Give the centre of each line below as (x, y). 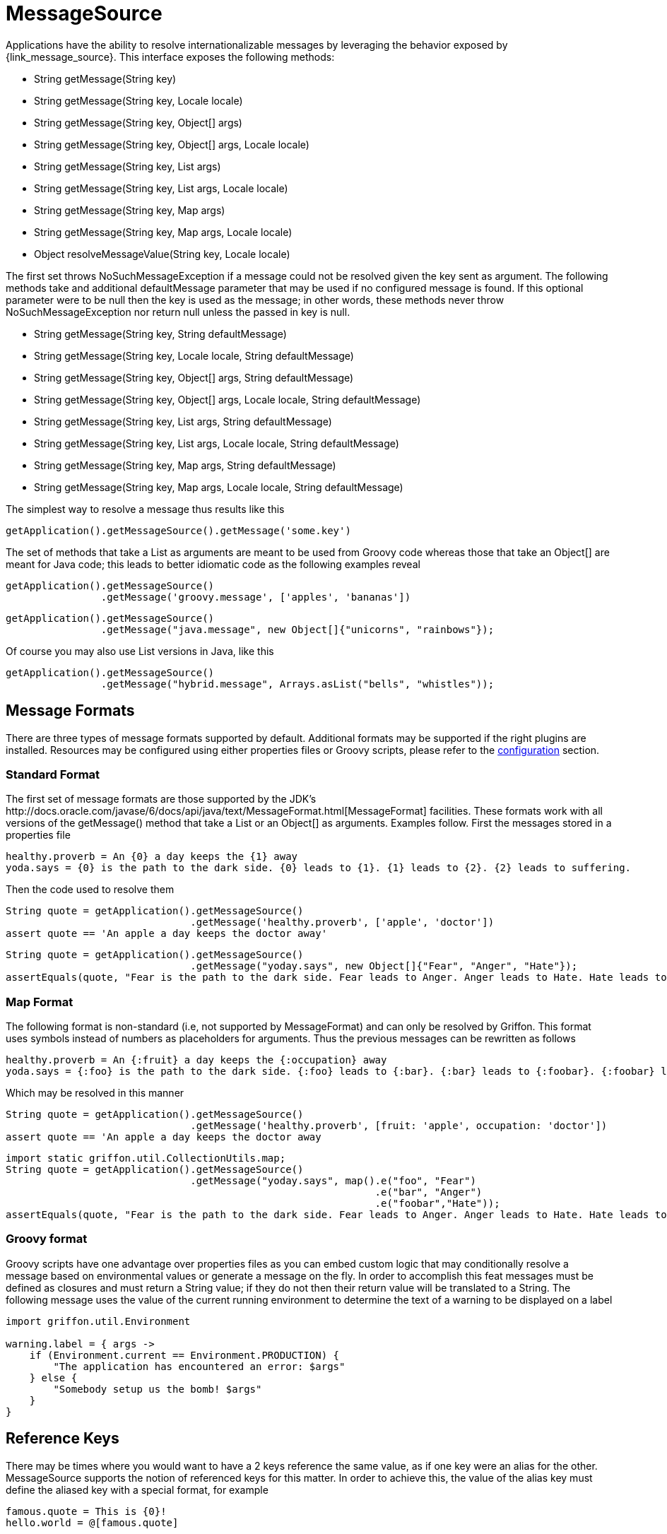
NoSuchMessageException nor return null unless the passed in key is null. (178, 312)
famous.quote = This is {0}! (86, 1511)
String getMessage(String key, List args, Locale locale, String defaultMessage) (217, 443)
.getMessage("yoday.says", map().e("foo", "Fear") (333, 1181)
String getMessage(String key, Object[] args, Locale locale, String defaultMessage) (228, 399)
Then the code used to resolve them (90, 890)
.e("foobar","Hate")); (437, 1204)
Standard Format (53, 774)
